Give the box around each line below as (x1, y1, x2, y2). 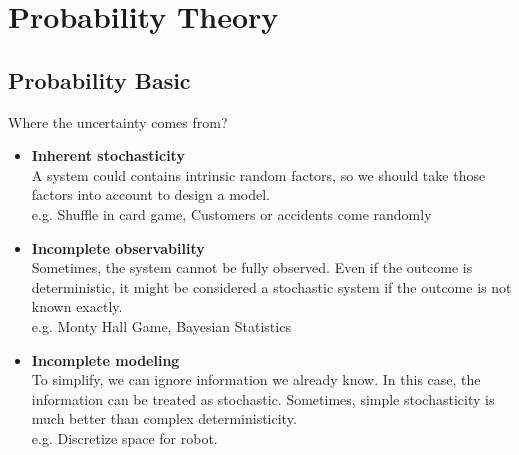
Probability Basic (8, 64, 191, 95)
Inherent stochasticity (31, 145, 185, 166)
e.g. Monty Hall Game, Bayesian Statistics (31, 315, 291, 336)
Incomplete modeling (31, 349, 180, 370)
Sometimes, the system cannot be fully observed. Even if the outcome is (31, 257, 473, 278)
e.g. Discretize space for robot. (31, 427, 218, 448)
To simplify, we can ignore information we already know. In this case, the (31, 369, 481, 390)
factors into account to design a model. (31, 184, 270, 205)
